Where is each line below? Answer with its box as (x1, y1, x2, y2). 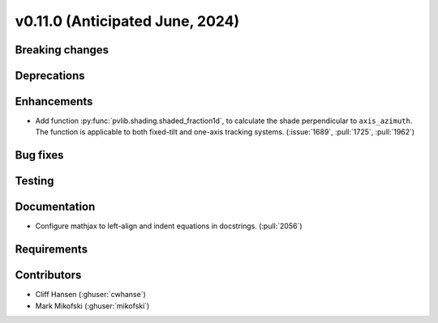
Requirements (15, 243, 88, 257)
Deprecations (15, 69, 85, 83)
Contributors (15, 268, 82, 283)
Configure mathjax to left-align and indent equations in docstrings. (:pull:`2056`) (35, 221, 303, 231)
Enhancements (15, 95, 93, 108)
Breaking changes (15, 43, 109, 57)
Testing (15, 174, 54, 188)
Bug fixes (15, 148, 64, 162)
